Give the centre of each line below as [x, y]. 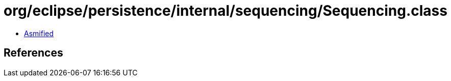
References [33, 53]
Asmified [39, 33]
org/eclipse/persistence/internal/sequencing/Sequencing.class [225, 11]
